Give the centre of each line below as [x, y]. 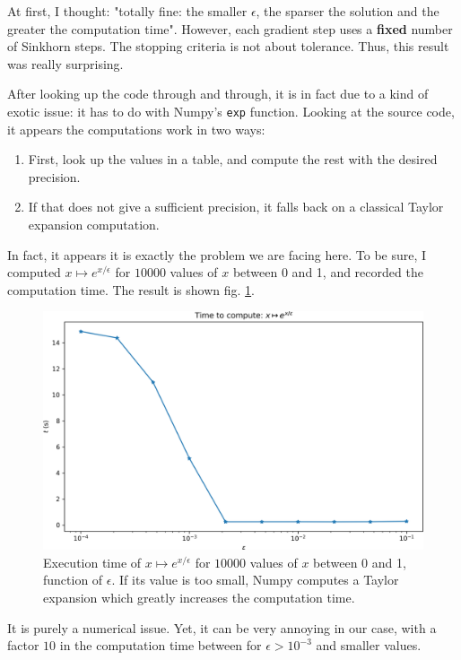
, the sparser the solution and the [348, 11]
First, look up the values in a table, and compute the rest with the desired [233, 159]
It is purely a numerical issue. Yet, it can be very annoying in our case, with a [222, 627]
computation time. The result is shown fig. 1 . [131, 289]
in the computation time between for [161, 645]
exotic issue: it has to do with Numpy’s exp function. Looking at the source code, [231, 111]
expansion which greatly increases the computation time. [199, 597]
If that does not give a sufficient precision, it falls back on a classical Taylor [236, 207]
